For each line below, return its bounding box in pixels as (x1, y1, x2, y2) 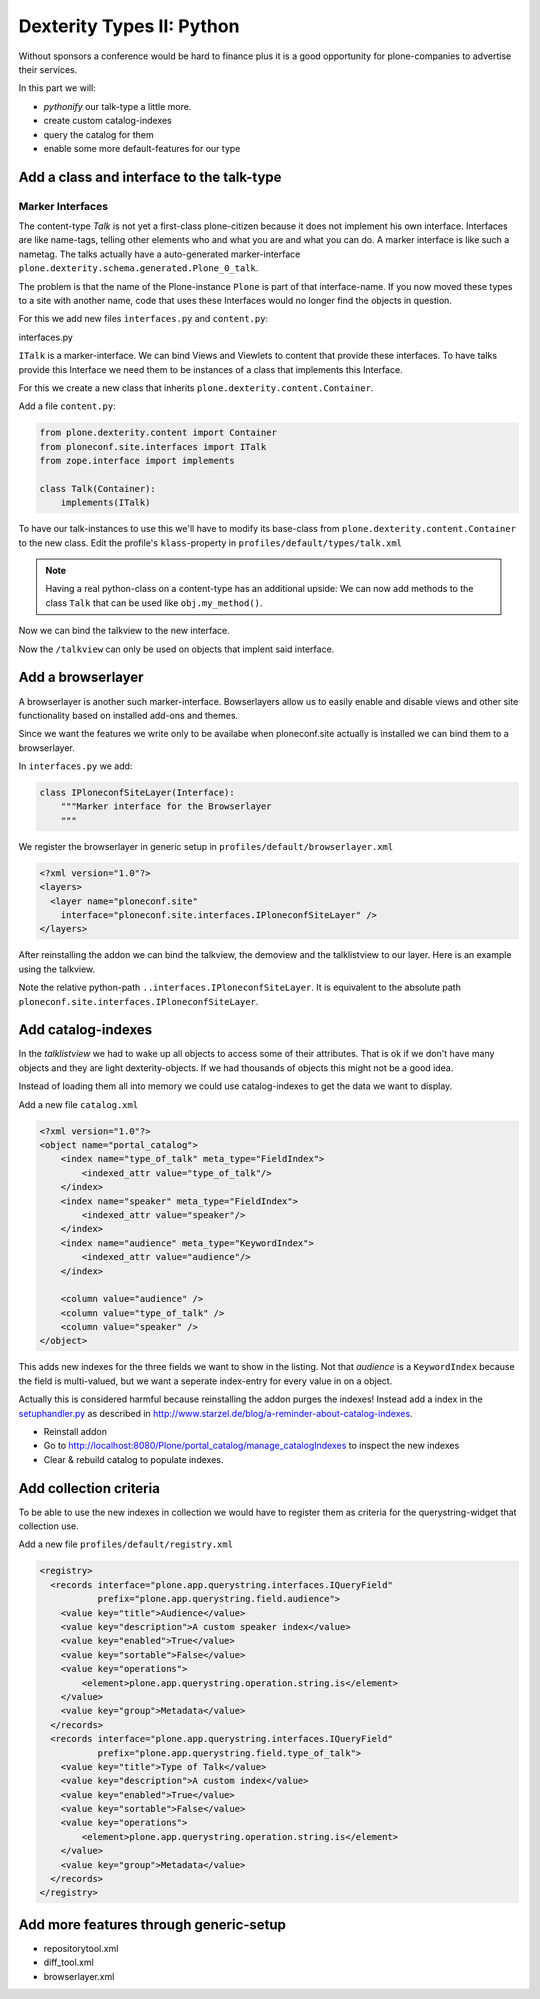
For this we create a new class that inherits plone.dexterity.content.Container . (18, 381, 374, 394)
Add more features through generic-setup (18, 1916, 287, 1933)
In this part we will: (18, 82, 97, 94)
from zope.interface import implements (39, 455, 235, 467)
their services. (18, 63, 78, 75)
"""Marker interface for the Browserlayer (60, 801, 272, 812)
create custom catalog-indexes (43, 115, 172, 127)
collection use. (18, 1520, 79, 1532)
